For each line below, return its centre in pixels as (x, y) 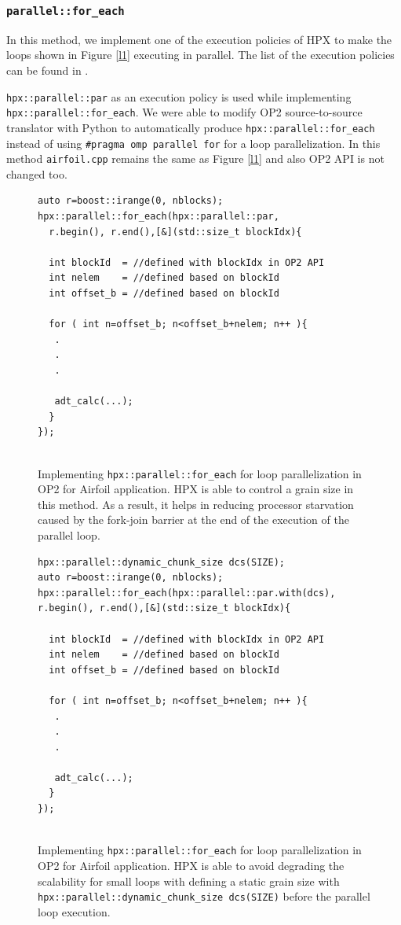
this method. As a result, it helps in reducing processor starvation (196, 504)
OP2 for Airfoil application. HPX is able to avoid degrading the (191, 865)
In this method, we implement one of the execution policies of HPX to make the (199, 39)
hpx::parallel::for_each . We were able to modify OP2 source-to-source (184, 112)
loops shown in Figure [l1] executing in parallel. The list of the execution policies (200, 55)
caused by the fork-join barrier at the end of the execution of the (193, 520)
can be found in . (47, 70)
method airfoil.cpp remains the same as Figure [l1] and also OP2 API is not (195, 158)
